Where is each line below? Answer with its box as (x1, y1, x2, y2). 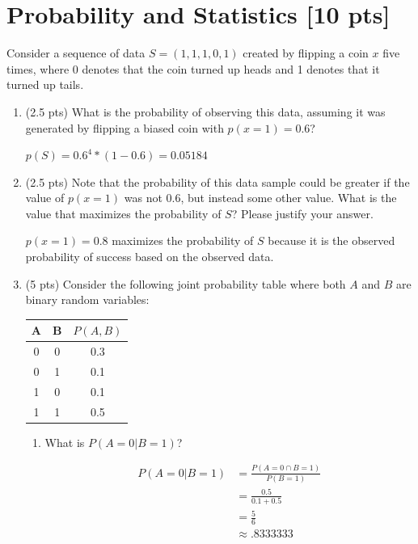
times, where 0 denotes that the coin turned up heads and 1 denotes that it (6, 60, 380, 77)
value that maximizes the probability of (25, 205, 222, 221)
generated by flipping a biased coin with (25, 119, 224, 136)
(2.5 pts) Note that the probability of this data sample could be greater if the (25, 173, 410, 190)
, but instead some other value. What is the (180, 189, 397, 206)
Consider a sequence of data (6, 44, 146, 61)
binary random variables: (25, 291, 150, 308)
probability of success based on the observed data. (25, 248, 274, 265)
